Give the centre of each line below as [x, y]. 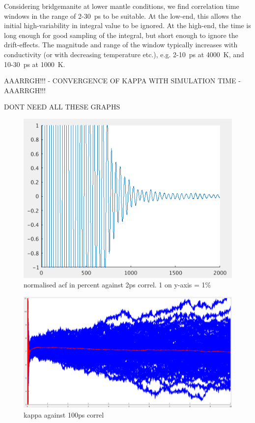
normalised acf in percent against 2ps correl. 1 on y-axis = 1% [117, 285]
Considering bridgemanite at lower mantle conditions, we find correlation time [122, 6]
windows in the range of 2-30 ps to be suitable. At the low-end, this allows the [123, 16]
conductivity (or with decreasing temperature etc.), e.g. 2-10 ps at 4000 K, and [124, 54]
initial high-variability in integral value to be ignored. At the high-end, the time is [127, 25]
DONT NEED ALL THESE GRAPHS [62, 107]
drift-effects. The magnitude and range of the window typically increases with [121, 45]
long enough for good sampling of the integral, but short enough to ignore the [121, 35]
